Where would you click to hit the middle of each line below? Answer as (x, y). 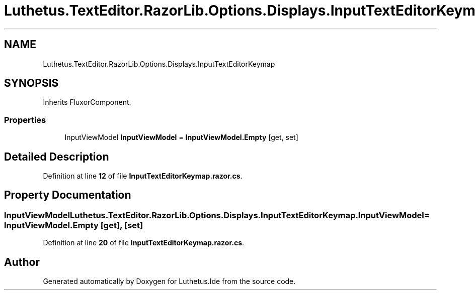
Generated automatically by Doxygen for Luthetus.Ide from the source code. (169, 281)
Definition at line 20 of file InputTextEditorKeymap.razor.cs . (144, 243)
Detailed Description (57, 157)
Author (22, 262)
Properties (25, 120)
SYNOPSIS (31, 83)
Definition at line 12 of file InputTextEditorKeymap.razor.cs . (143, 176)
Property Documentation (68, 195)
